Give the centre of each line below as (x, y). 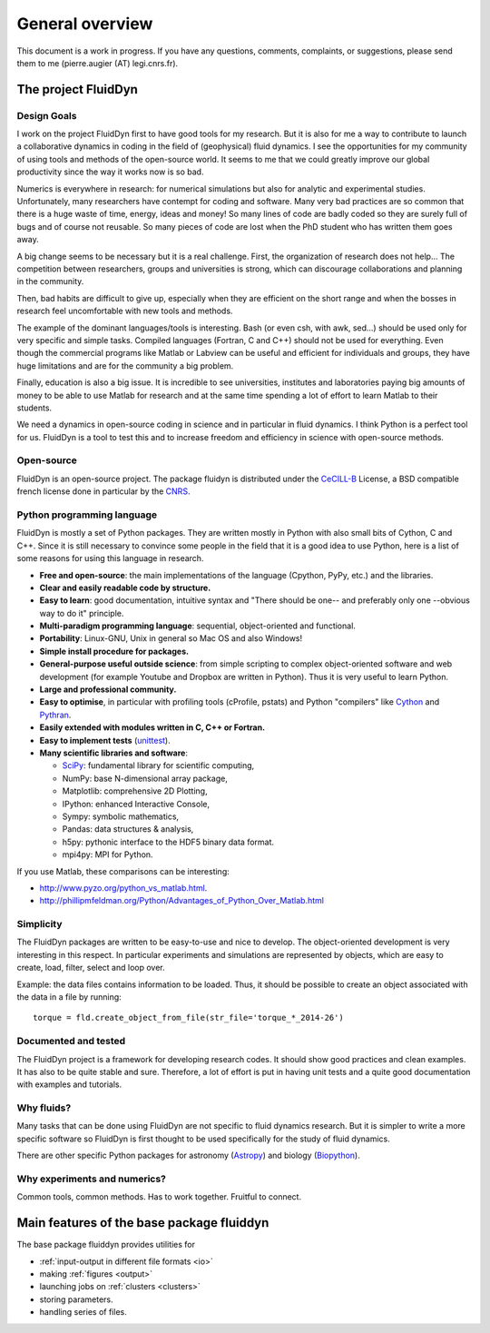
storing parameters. (76, 1299)
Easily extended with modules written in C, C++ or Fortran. (152, 727)
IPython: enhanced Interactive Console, (136, 804)
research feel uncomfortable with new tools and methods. (125, 311)
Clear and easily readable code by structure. (125, 588)
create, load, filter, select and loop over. (91, 968)
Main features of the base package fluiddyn (143, 1223)
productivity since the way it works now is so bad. (110, 172)
